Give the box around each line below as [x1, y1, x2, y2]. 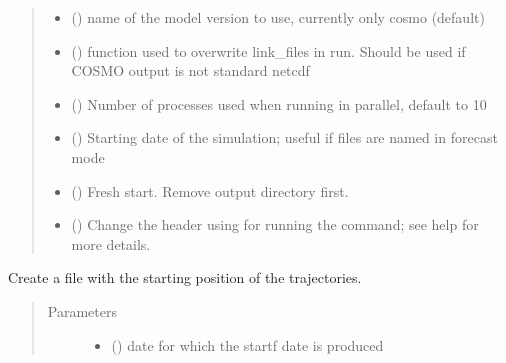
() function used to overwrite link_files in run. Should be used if [71, 40, 466, 61]
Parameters [47, 300, 117, 321]
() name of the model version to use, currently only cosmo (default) [71, 7, 485, 27]
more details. [71, 233, 151, 254]
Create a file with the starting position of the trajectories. [8, 267, 362, 288]
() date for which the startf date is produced [111, 334, 384, 355]
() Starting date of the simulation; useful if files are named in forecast [71, 127, 498, 148]
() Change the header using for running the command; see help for [71, 214, 479, 235]
